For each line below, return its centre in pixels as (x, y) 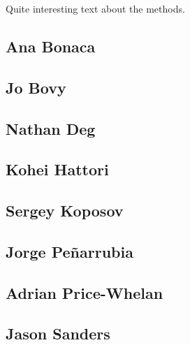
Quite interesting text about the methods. (95, 8)
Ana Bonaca (51, 46)
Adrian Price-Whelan (85, 292)
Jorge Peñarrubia (70, 251)
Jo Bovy (36, 87)
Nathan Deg (51, 128)
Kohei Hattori (57, 169)
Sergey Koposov (65, 211)
